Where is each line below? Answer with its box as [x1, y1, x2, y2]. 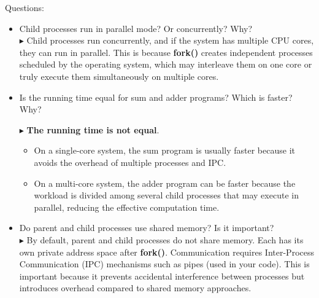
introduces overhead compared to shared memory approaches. [19, 281, 252, 294]
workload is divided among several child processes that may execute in [34, 189, 299, 202]
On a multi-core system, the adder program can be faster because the [34, 176, 296, 189]
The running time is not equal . [26, 123, 159, 136]
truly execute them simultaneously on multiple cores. [19, 69, 219, 82]
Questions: [5, 1, 44, 14]
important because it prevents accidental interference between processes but [19, 269, 305, 282]
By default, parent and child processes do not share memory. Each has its [26, 233, 304, 246]
